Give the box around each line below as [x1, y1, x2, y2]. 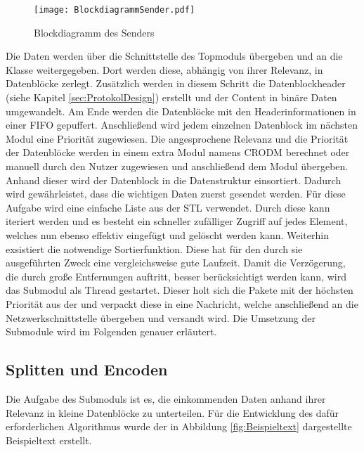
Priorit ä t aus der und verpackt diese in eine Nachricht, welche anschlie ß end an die [6, 296, 358, 311]
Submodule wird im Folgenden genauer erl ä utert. [6, 324, 217, 339]
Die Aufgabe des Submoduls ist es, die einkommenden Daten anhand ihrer [6, 391, 326, 406]
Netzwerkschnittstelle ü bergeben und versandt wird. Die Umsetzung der [6, 310, 316, 325]
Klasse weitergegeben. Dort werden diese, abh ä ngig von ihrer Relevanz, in [6, 62, 323, 77]
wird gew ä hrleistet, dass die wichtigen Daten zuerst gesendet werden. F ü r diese [6, 186, 346, 201]
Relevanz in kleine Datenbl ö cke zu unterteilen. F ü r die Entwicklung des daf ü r [6, 405, 339, 420]
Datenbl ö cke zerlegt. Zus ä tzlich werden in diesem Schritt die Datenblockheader [6, 76, 346, 91]
